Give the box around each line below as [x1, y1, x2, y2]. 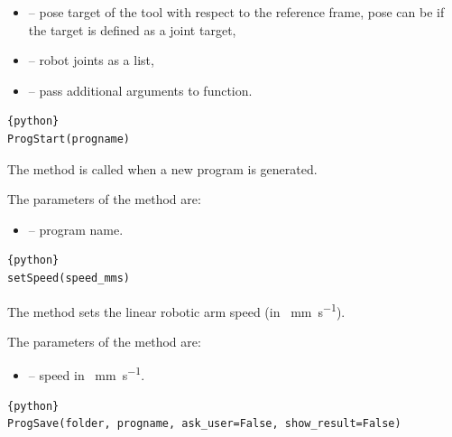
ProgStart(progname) [7, 132, 131, 145]
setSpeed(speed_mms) [7, 271, 131, 284]
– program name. [28, 219, 124, 238]
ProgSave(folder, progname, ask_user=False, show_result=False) [7, 417, 401, 431]
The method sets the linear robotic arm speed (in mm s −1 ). [7, 299, 346, 321]
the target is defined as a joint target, [28, 20, 236, 39]
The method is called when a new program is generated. [7, 159, 318, 178]
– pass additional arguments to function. [28, 80, 253, 99]
